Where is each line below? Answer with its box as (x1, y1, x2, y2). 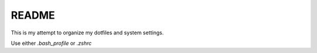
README (11, 9, 55, 22)
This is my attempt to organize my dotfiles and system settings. (11, 29, 164, 36)
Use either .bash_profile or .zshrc (11, 40, 92, 47)
